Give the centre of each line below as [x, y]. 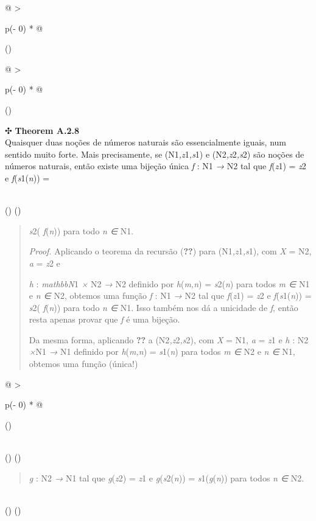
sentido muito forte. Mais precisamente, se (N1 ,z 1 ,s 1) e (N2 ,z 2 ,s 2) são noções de [155, 154]
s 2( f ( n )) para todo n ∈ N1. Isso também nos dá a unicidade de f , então [163, 307]
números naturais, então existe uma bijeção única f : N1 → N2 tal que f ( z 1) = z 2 [156, 166]
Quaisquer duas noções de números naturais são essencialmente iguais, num [146, 142]
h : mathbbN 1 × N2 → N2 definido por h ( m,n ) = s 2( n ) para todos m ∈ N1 [169, 283]
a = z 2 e [44, 263]
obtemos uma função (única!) [83, 364]
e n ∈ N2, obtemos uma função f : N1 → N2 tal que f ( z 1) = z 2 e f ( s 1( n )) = [170, 295]
